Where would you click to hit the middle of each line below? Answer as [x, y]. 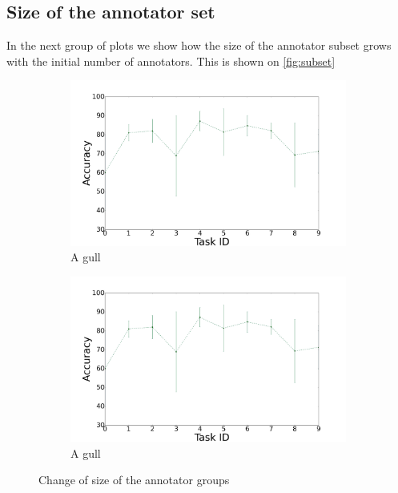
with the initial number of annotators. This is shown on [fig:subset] [171, 61]
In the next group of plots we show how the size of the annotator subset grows [199, 45]
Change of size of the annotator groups [134, 480]
